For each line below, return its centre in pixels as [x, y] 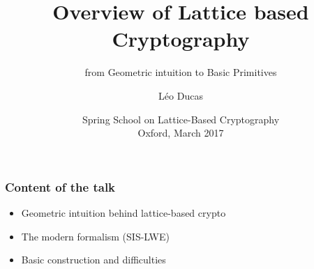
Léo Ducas [181, 95]
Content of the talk [60, 186]
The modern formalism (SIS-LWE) [95, 236]
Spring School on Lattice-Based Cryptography [181, 119]
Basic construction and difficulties [94, 260]
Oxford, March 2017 [181, 133]
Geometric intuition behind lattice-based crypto [124, 212]
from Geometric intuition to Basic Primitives [181, 72]
